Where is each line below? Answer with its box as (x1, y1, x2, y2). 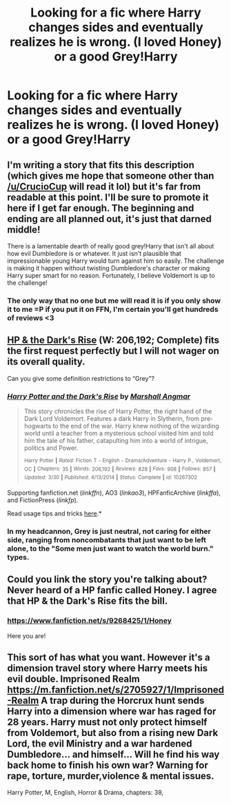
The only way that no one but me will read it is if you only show (7, 295, 221, 305)
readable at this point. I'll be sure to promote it (7, 191, 209, 203)
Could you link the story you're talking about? (7, 574, 208, 586)
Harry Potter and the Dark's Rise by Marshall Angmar (7, 391, 191, 401)
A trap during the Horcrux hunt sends (41, 695, 205, 706)
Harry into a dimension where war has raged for (7, 706, 217, 717)
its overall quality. (7, 356, 86, 368)
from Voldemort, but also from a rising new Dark (7, 727, 219, 739)
